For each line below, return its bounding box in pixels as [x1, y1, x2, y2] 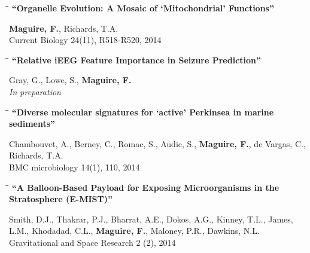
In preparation [9, 85, 61, 97]
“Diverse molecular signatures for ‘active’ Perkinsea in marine [11, 105, 274, 118]
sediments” [9, 117, 56, 130]
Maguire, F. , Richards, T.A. [9, 22, 118, 34]
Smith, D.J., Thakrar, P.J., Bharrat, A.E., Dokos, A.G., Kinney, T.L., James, [9, 212, 293, 225]
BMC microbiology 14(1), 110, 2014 [9, 160, 140, 173]
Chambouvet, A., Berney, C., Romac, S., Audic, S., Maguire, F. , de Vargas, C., [9, 137, 306, 150]
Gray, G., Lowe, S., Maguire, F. [9, 74, 132, 86]
